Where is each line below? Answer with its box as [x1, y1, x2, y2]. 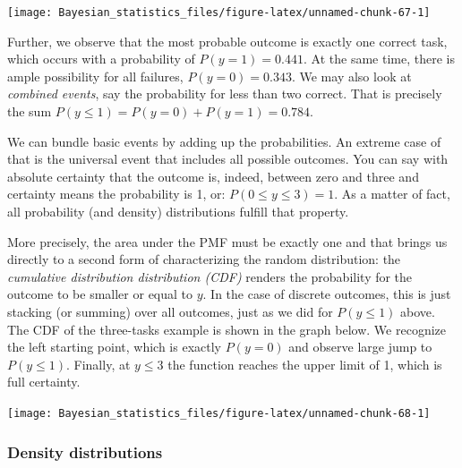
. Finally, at [66, 354, 131, 373]
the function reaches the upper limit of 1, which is [167, 354, 442, 373]
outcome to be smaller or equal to [7, 285, 193, 303]
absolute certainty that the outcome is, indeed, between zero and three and [7, 166, 419, 185]
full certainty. [7, 372, 81, 391]
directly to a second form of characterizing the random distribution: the [7, 250, 401, 268]
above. [400, 302, 435, 320]
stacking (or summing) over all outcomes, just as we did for [7, 302, 333, 320]
